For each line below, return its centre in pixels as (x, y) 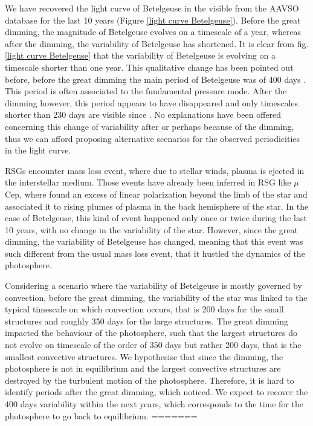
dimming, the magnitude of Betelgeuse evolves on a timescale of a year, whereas (153, 32)
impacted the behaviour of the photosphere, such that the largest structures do (151, 333)
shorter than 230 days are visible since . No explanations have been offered (143, 115)
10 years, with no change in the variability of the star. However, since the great (151, 229)
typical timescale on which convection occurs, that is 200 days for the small (144, 309)
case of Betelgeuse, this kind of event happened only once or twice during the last (156, 218)
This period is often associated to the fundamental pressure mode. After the (146, 91)
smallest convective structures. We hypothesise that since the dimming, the (144, 356)
